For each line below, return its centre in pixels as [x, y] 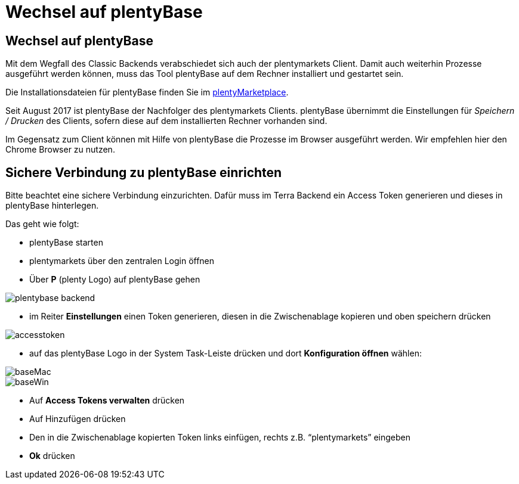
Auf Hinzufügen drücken [78, 419]
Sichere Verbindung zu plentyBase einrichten [144, 172]
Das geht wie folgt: [42, 224]
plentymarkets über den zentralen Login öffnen [122, 261]
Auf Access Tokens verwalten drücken [107, 401]
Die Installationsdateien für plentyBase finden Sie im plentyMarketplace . [147, 92]
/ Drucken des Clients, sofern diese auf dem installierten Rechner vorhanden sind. [166, 121]
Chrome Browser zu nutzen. [60, 150]
